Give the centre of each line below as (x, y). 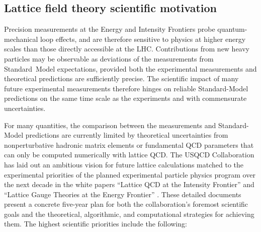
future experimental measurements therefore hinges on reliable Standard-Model (126, 88)
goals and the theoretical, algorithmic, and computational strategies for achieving (129, 214)
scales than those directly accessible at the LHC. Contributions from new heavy (127, 49)
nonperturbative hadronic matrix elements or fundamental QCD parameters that (129, 144)
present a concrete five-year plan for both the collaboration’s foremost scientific (126, 204)
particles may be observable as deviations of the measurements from (109, 58)
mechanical (21, 39)
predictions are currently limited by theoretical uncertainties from (127, 135)
